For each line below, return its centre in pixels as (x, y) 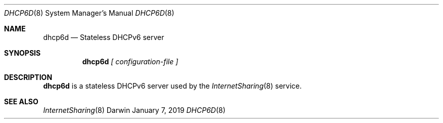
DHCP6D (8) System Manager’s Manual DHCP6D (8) (89, 13)
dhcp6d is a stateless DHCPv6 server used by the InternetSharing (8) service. (172, 86)
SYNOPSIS (23, 53)
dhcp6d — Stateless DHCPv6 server (104, 37)
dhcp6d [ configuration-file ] (130, 61)
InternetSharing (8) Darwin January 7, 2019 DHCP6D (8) (134, 110)
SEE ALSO (21, 101)
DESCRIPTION (28, 77)
